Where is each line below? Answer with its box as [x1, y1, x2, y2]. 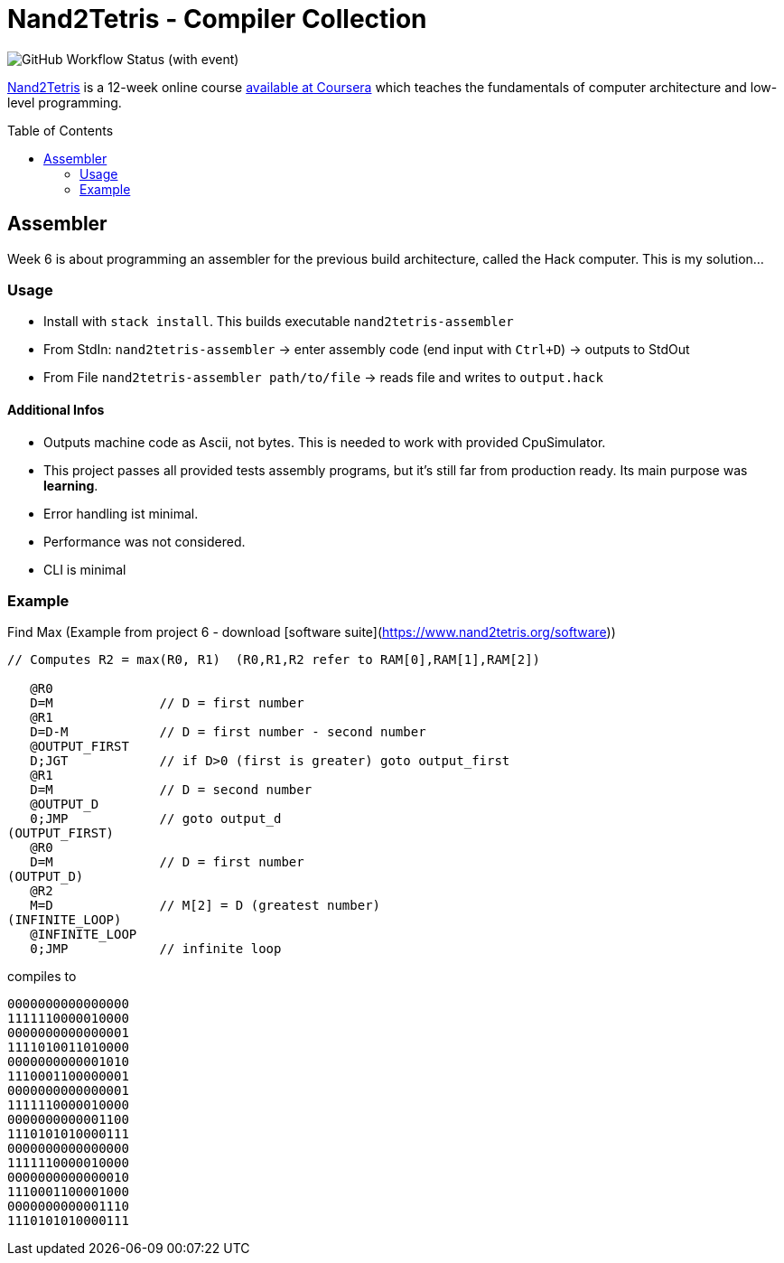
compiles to [7, 968, 77, 985]
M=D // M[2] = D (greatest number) [30, 898, 381, 913]
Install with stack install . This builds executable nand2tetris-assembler [43, 313, 514, 330]
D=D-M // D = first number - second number [30, 725, 426, 740]
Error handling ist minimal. [43, 505, 199, 521]
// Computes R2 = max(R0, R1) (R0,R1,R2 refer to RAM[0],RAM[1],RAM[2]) [7, 652, 541, 668]
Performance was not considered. [43, 533, 246, 549]
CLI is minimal [43, 561, 126, 577]
